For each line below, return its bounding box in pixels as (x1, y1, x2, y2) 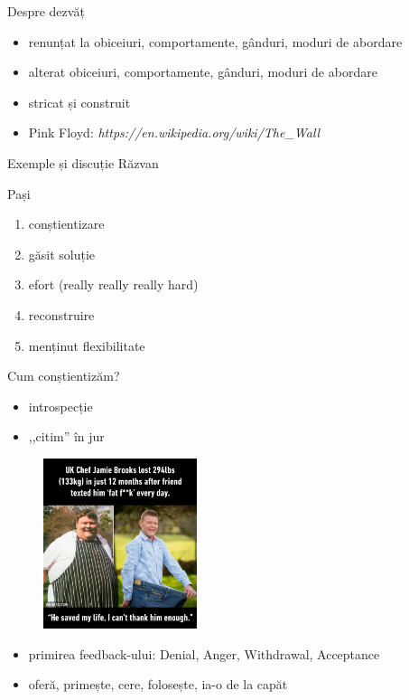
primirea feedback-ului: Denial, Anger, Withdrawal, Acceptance (28, 644, 380, 663)
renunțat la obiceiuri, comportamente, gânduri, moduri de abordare (28, 32, 403, 51)
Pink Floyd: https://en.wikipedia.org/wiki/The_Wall (28, 123, 321, 142)
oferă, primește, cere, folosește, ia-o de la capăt (28, 675, 288, 694)
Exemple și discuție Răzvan (7, 153, 159, 172)
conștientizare (28, 214, 105, 233)
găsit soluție (28, 244, 96, 263)
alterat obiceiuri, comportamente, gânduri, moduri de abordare (28, 62, 377, 81)
